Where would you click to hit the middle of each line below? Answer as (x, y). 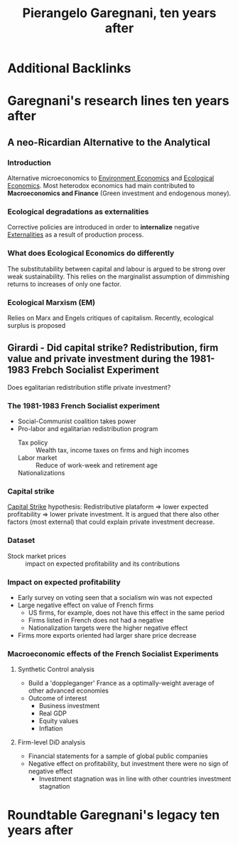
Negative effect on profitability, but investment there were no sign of (128, 764)
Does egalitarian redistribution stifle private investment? (89, 387)
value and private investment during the (98, 359)
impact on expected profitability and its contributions (102, 564)
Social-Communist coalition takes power (77, 421)
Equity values (59, 721)
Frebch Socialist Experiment (96, 370)
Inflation (51, 729)
